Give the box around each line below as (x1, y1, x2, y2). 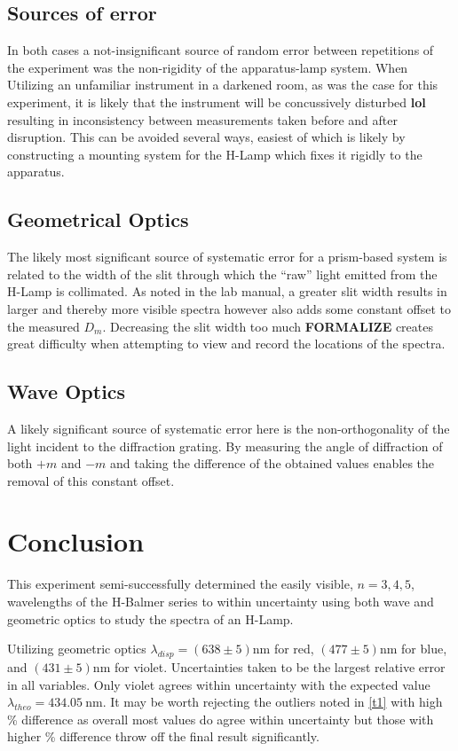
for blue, (401, 639, 447, 658)
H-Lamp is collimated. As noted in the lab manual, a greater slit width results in (7, 282, 447, 301)
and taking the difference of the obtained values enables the (110, 454, 435, 473)
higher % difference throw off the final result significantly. (7, 727, 320, 746)
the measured (7, 317, 80, 335)
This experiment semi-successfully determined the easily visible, (7, 575, 353, 593)
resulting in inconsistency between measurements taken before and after (7, 110, 398, 129)
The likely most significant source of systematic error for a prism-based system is (7, 247, 447, 266)
